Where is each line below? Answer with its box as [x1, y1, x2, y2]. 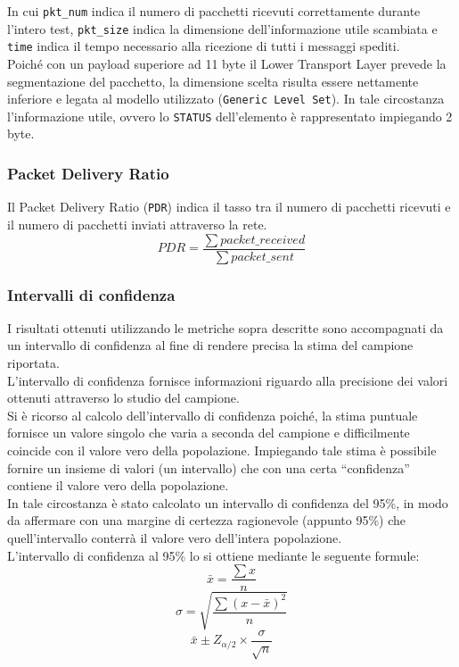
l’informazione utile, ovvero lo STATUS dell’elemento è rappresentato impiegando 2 [7, 106, 453, 125]
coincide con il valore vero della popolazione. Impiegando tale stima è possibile [7, 440, 437, 459]
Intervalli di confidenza [7, 283, 176, 305]
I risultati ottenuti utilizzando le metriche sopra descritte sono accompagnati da [7, 318, 444, 337]
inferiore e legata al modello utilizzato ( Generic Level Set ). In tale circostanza [7, 89, 445, 108]
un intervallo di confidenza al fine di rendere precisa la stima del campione [7, 336, 414, 354]
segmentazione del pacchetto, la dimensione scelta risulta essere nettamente [7, 71, 419, 90]
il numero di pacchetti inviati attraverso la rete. [7, 214, 267, 233]
